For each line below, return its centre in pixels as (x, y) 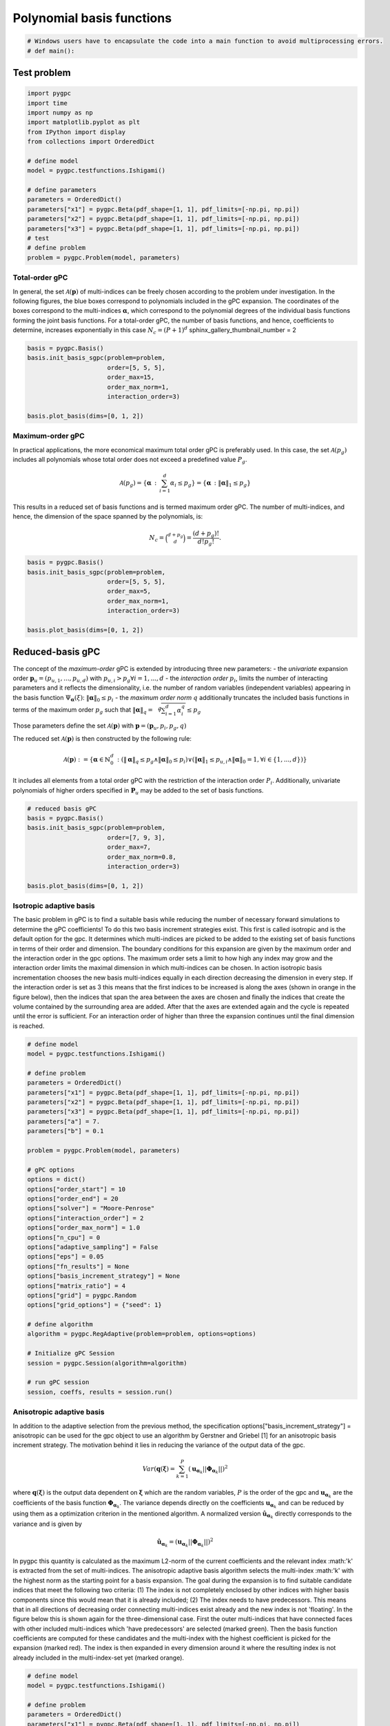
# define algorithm (60, 1325)
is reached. (29, 1026)
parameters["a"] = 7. (64, 1121)
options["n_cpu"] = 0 (64, 1237)
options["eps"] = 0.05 (65, 1257)
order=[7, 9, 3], (136, 837)
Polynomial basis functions (92, 18)
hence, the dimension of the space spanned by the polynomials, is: (108, 516)
